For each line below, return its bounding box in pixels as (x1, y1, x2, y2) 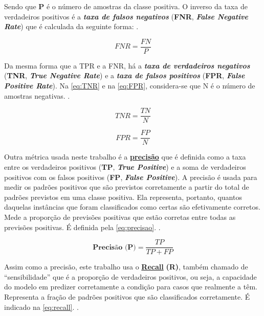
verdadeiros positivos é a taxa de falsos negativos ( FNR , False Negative (4, 11, 248, 21)
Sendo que (4, 1, 36, 11)
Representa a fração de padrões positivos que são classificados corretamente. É (4, 291, 250, 302)
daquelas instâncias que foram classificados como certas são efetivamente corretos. (4, 201, 260, 212)
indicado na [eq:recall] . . (4, 301, 79, 312)
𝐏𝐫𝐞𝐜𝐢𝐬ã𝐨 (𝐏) (93, 243, 136, 251)
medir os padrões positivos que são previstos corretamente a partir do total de (4, 182, 249, 192)
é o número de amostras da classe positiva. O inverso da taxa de (46, 1, 248, 11)
